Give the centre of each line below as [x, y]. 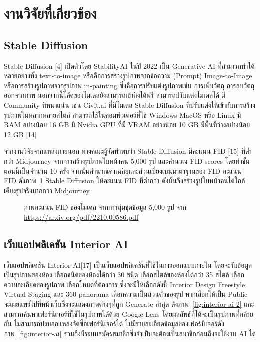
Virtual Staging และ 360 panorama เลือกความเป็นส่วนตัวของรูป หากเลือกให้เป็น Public [126, 294]
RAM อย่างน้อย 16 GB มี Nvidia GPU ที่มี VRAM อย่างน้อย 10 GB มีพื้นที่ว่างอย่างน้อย [127, 125]
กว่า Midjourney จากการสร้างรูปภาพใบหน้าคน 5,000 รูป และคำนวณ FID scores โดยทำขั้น [127, 161]
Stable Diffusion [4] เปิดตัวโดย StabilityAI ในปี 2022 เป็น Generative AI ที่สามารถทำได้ [129, 66]
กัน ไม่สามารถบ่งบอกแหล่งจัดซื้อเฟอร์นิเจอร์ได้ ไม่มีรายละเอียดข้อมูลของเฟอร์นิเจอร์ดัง [114, 323]
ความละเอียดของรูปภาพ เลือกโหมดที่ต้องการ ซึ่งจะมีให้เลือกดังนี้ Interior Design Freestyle [125, 284]
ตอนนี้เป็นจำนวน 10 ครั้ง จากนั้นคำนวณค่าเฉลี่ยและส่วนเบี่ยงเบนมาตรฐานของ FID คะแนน [123, 171]
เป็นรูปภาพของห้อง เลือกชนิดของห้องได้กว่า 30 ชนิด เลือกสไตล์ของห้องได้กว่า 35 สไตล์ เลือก [124, 274]
